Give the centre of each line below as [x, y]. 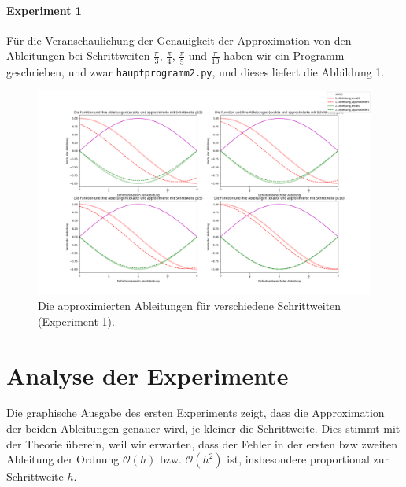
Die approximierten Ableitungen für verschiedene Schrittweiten [190, 306]
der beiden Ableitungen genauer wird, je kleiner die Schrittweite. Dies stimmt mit [203, 428]
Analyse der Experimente [148, 375]
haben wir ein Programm [284, 55]
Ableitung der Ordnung [63, 459]
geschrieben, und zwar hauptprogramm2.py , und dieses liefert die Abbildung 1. [196, 71]
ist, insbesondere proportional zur [308, 459]
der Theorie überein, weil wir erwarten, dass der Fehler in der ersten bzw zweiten [202, 443]
